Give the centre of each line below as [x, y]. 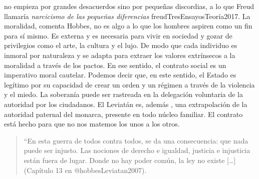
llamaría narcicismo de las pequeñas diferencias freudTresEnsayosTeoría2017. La [127, 16]
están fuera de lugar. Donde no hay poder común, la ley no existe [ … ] [130, 160]
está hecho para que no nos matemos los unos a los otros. [92, 124]
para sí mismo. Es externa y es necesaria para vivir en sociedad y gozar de [118, 35]
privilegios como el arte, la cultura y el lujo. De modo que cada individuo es [121, 45]
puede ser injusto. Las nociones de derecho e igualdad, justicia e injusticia [137, 150]
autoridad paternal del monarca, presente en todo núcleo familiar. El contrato [123, 114]
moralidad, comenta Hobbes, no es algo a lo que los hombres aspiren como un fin [128, 26]
